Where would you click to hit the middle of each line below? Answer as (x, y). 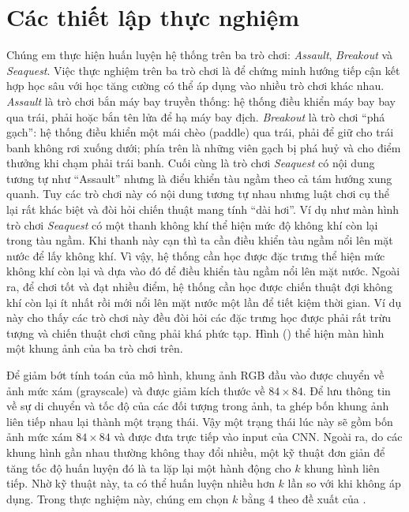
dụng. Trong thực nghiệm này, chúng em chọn (118, 498)
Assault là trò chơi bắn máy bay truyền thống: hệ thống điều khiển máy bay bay (201, 101)
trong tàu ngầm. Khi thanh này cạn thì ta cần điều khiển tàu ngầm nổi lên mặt (200, 240)
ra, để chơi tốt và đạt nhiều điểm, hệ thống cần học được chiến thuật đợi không (199, 287)
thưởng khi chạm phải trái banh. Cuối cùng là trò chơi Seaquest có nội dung (191, 163)
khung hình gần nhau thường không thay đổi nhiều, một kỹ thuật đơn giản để (196, 452)
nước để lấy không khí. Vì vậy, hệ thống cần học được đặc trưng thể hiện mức (196, 255)
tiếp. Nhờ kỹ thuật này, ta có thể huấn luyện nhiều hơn (141, 483)
